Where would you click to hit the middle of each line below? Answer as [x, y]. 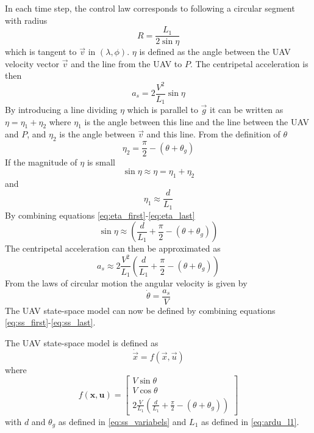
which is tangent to [41, 52]
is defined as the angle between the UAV [215, 52]
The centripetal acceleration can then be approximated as [113, 248]
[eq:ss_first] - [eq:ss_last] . [50, 322]
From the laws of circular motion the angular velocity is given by [126, 282]
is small [101, 162]
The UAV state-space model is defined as [82, 342]
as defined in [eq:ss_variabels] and [122, 421]
